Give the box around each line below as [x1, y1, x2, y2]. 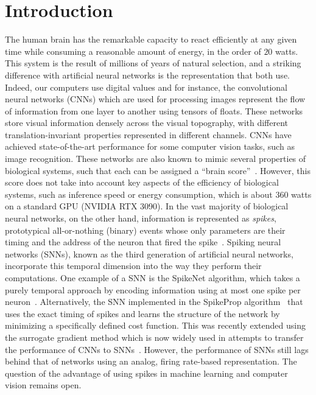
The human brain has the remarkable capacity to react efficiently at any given [5, 33, 297, 46]
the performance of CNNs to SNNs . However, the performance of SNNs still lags [5, 343, 309, 355]
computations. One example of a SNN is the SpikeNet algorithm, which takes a [5, 271, 300, 284]
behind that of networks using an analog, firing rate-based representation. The [5, 355, 297, 368]
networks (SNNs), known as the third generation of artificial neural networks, [5, 247, 293, 260]
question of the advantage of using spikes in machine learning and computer [5, 366, 288, 379]
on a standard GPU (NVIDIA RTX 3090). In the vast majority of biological [5, 200, 289, 212]
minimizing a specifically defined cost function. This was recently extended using [5, 319, 306, 332]
